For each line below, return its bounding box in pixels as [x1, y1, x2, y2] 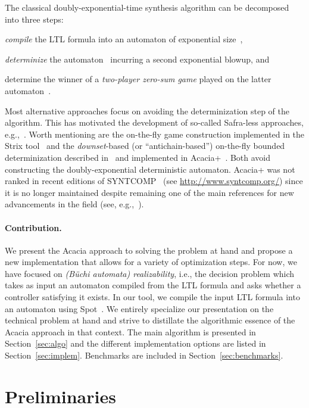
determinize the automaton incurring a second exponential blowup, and [5, 52, 270, 65]
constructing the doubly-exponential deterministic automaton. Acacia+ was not [5, 163, 295, 175]
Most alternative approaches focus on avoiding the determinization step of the [5, 104, 289, 117]
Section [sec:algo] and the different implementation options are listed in [5, 337, 266, 350]
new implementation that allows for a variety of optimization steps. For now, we [5, 256, 297, 268]
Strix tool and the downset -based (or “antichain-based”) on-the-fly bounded [5, 139, 285, 152]
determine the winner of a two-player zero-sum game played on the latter [5, 73, 271, 85]
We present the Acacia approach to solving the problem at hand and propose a [5, 244, 293, 256]
